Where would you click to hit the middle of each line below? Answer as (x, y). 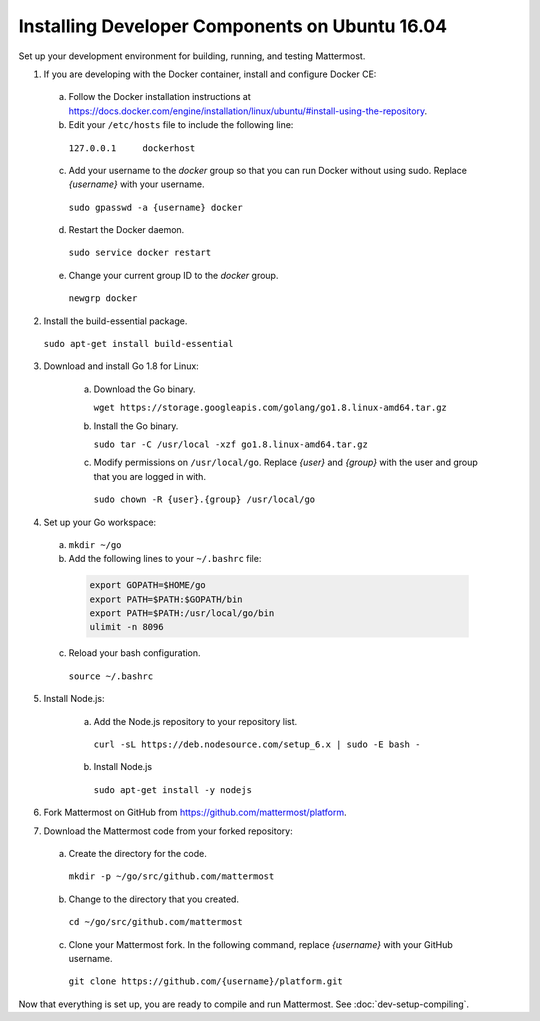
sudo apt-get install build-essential (138, 344)
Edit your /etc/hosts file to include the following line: (181, 125)
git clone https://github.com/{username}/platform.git (206, 981)
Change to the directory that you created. (154, 899)
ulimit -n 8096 (126, 627)
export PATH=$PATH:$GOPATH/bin (166, 599)
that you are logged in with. (150, 476)
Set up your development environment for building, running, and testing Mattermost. (192, 56)
